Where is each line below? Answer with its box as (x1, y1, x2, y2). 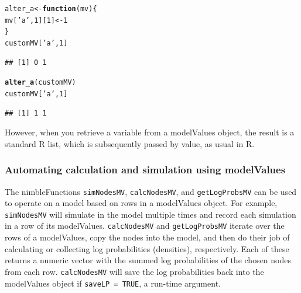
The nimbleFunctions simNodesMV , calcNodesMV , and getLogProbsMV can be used (5, 185, 297, 197)
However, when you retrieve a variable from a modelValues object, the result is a (5, 126, 295, 138)
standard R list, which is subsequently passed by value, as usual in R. (5, 137, 255, 149)
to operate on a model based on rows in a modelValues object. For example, (5, 197, 278, 209)
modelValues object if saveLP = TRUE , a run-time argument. (5, 277, 221, 289)
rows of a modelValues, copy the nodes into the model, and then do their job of (5, 231, 290, 243)
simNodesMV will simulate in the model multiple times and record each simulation (5, 208, 296, 220)
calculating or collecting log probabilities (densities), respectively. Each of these (5, 242, 289, 254)
